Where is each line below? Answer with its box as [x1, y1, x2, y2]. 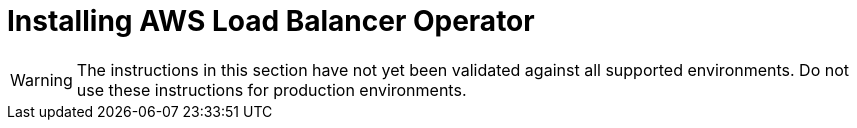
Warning [10, 69, 73, 90]
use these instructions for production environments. [76, 79, 467, 100]
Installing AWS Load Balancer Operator [7, 4, 535, 38]
